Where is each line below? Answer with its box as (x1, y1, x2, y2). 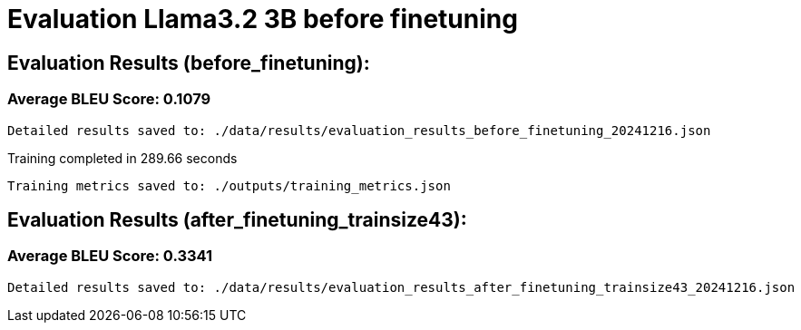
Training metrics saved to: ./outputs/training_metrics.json (7, 178, 451, 193)
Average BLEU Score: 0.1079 (7, 90, 211, 109)
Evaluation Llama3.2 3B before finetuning (7, 4, 518, 34)
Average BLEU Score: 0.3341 (7, 247, 213, 266)
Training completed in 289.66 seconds (7, 150, 238, 166)
